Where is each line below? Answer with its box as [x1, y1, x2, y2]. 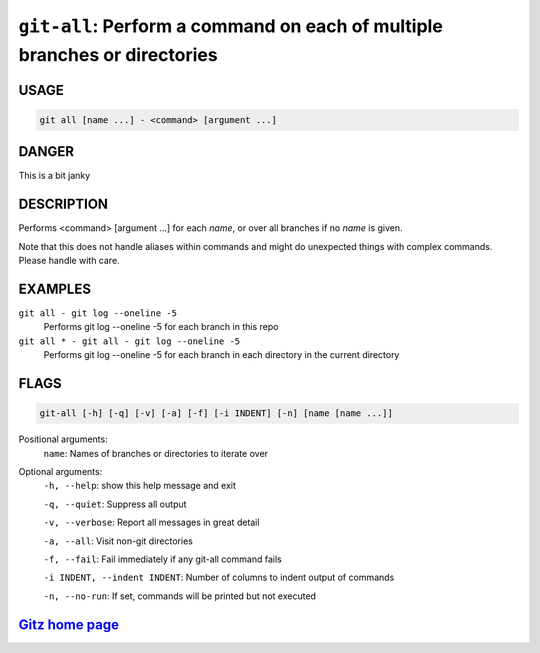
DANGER [18, 143, 75, 160]
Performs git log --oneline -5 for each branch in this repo [43, 321, 279, 333]
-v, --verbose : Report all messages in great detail [43, 516, 260, 529]
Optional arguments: [18, 465, 103, 477]
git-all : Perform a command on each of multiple [18, 15, 444, 37]
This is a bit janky [18, 170, 91, 182]
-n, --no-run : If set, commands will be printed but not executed [43, 590, 317, 602]
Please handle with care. [18, 255, 120, 267]
